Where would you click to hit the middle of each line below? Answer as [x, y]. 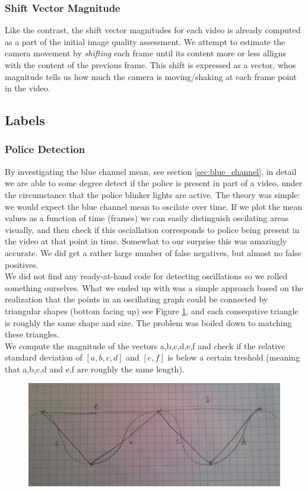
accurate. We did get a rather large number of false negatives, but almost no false [153, 252]
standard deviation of [44, 357]
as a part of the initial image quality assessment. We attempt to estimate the [145, 41]
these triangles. [32, 334]
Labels [25, 120]
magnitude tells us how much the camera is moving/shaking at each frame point [151, 76]
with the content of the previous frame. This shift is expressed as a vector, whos [150, 65]
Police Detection [45, 149]
